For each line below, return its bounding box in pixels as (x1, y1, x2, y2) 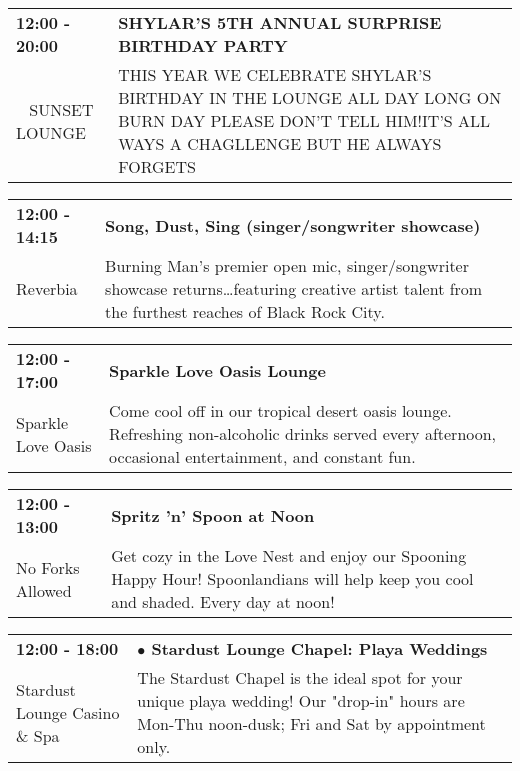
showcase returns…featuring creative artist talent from (105, 277, 483, 300)
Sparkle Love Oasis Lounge (109, 358, 326, 382)
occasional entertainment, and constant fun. (109, 445, 416, 468)
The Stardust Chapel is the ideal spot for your (137, 666, 463, 689)
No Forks (16, 555, 80, 579)
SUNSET (29, 97, 94, 121)
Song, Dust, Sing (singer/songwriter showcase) (105, 213, 481, 237)
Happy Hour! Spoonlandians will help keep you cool (111, 567, 474, 590)
